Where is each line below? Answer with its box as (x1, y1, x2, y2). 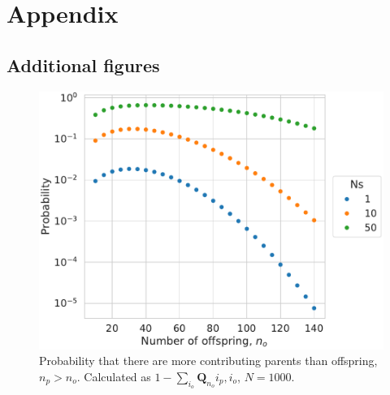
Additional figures (6, 52, 160, 77)
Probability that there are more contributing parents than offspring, (39, 352, 378, 369)
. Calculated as (76, 367, 151, 384)
